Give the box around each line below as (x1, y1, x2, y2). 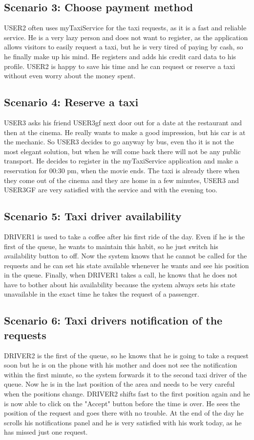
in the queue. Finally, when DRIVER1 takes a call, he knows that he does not (4, 270, 237, 280)
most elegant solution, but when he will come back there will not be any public (4, 146, 241, 156)
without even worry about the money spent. (4, 70, 136, 81)
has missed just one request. (4, 427, 88, 437)
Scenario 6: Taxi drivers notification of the (4, 313, 223, 328)
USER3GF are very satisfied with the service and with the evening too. (4, 185, 217, 195)
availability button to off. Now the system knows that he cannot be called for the (4, 251, 247, 261)
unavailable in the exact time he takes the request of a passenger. (4, 289, 199, 299)
